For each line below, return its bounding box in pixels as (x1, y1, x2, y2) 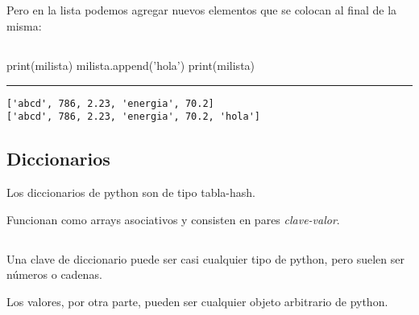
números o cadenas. (6, 266, 102, 283)
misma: (6, 17, 42, 34)
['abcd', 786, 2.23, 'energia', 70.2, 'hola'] (6, 111, 260, 123)
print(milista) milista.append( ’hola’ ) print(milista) (6, 56, 255, 73)
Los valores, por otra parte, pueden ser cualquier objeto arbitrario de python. (6, 292, 388, 309)
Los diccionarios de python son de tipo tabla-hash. (6, 184, 255, 201)
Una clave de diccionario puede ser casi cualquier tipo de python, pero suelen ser (6, 250, 404, 267)
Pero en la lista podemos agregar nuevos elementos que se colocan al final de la (6, 2, 397, 18)
